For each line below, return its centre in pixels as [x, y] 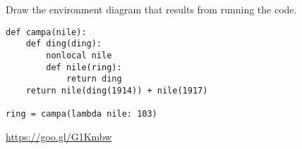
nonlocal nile [79, 55]
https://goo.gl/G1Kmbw [59, 136]
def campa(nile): [46, 32]
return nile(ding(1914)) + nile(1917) [117, 90]
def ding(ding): [64, 44]
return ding [94, 79]
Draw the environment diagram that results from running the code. [151, 9]
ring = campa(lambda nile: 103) [81, 114]
